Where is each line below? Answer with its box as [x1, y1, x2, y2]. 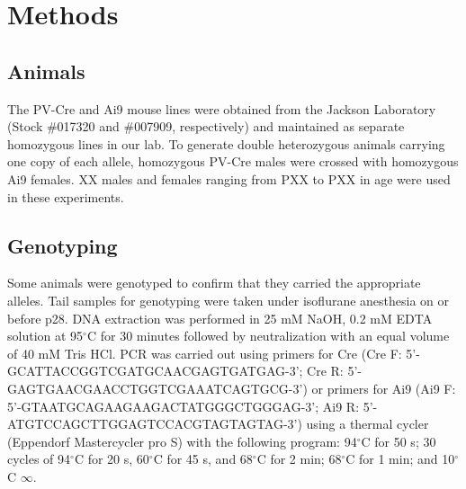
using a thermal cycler [306, 414, 429, 433]
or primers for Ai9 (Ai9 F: [311, 378, 456, 397]
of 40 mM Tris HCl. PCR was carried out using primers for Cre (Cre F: [7, 343, 402, 362]
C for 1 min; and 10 [345, 449, 455, 468]
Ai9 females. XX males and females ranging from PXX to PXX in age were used [7, 169, 451, 188]
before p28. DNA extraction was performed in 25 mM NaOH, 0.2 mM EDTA [7, 308, 433, 327]
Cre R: [307, 361, 344, 380]
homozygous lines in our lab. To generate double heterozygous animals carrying [7, 134, 445, 153]
